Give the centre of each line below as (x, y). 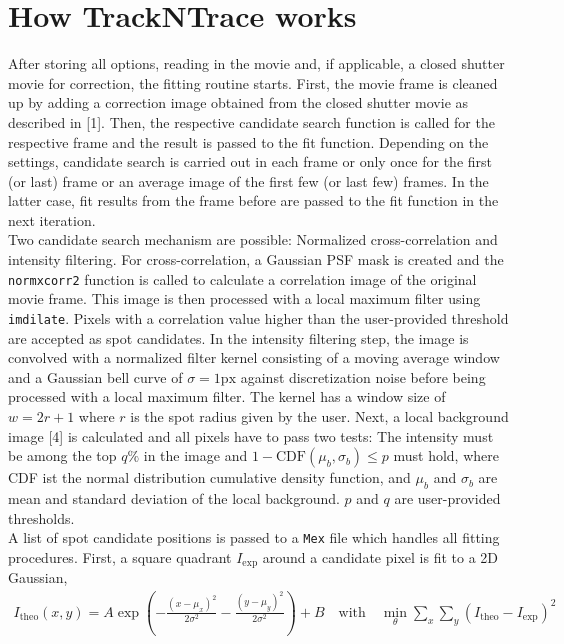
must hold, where (446, 455)
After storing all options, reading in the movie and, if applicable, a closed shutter (256, 63)
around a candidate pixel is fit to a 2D (380, 556)
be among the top (62, 455)
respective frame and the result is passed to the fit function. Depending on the (248, 141)
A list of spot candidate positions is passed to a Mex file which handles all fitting (254, 537)
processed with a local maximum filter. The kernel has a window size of (227, 396)
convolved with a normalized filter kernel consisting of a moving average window (254, 357)
